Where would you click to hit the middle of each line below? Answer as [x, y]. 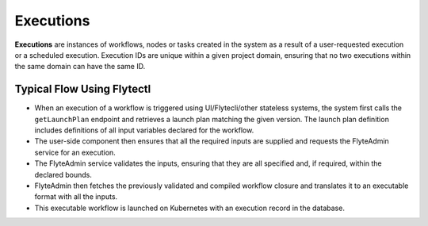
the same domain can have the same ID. [80, 67]
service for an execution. [75, 152]
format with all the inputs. [76, 197]
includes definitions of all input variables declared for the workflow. [144, 130]
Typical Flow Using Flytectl [83, 89]
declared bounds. [63, 174]
